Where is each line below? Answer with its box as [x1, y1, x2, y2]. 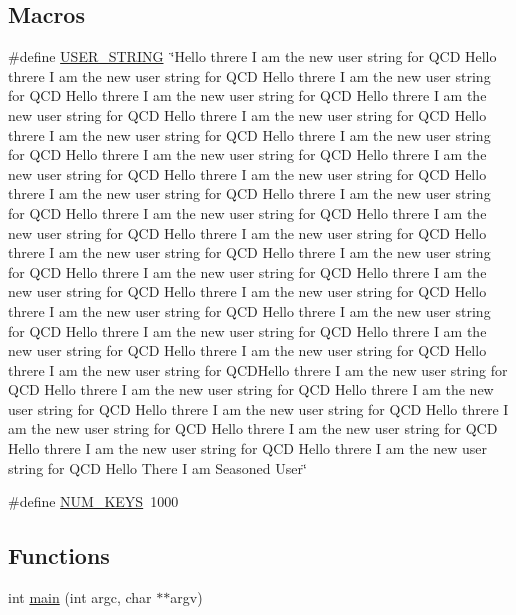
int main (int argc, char [8, 587, 152, 608]
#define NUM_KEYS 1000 [8, 491, 179, 512]
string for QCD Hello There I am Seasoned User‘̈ [8, 457, 307, 478]
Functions [8, 540, 110, 571]
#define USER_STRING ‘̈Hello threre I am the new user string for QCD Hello [8, 46, 497, 67]
